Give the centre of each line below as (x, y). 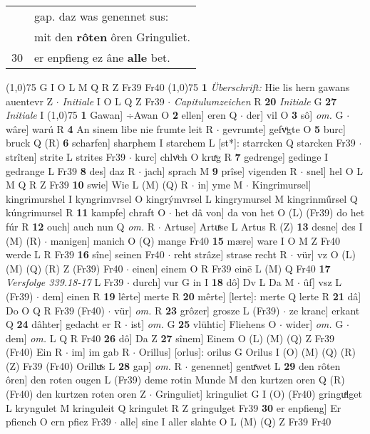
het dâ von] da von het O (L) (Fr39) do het (270, 212)
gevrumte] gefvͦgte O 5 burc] (284, 128)
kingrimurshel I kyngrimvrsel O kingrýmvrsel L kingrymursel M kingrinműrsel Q (182, 198)
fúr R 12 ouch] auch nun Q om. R (81, 226)
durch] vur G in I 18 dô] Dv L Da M (214, 282)
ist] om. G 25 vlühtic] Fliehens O (204, 324)
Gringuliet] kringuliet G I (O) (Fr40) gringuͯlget (258, 394)
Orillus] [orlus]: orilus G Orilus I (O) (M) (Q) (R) (247, 352)
